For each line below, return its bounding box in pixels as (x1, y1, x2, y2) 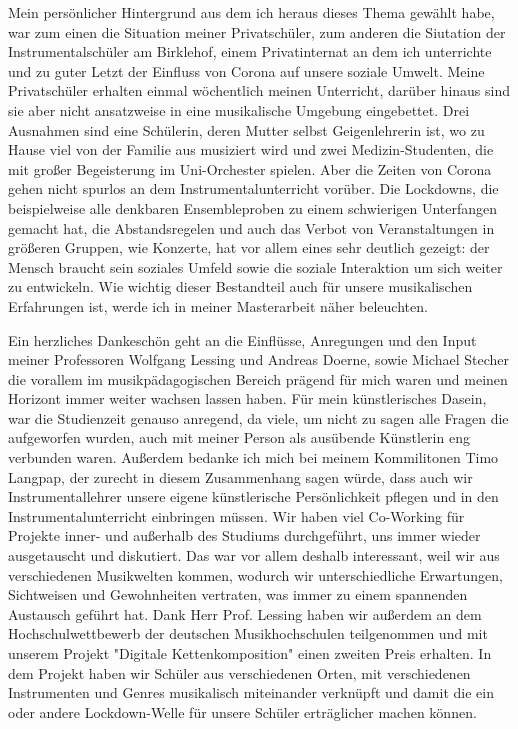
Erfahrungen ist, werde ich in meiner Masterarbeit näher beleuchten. (8, 295, 428, 316)
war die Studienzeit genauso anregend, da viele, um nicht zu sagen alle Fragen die (8, 407, 509, 428)
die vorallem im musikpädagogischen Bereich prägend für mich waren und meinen (8, 368, 508, 389)
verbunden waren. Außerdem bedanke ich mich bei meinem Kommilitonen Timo (8, 447, 499, 468)
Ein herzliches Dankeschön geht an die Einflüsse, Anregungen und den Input (8, 329, 477, 350)
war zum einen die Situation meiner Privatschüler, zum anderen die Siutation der (8, 21, 506, 42)
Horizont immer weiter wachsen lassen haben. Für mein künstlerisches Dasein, (8, 388, 487, 409)
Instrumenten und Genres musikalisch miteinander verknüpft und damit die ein (8, 682, 494, 703)
